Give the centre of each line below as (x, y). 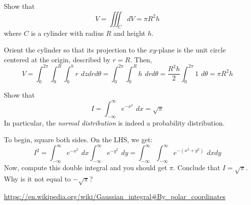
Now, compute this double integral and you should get (86, 167)
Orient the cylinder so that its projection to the (75, 49)
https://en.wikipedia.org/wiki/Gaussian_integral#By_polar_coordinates (115, 196)
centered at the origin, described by (57, 59)
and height (129, 33)
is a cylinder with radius (67, 33)
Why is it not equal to (38, 178)
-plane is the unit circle (191, 49)
